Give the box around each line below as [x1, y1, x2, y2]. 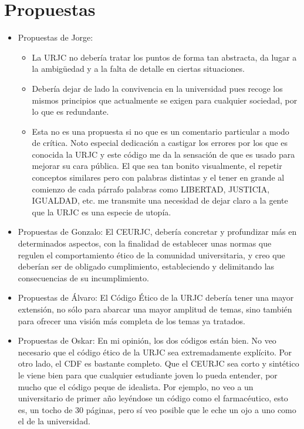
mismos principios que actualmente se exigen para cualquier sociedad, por [32, 94, 298, 106]
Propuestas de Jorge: [18, 31, 93, 44]
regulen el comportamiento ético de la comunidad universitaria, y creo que [18, 248, 285, 261]
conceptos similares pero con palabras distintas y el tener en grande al [32, 171, 285, 184]
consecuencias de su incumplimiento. [18, 271, 149, 284]
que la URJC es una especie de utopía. [32, 205, 171, 218]
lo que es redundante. [32, 105, 109, 118]
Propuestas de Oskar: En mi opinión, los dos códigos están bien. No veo [18, 334, 276, 347]
